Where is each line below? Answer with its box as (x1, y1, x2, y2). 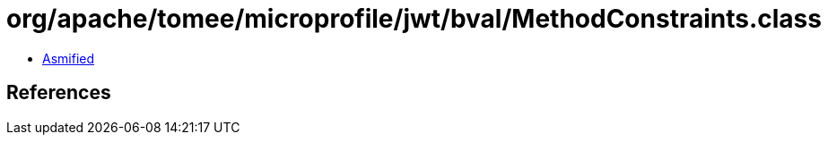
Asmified (42, 50, 95, 66)
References (6, 81, 111, 104)
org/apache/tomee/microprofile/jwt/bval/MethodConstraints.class (6, 4, 822, 34)
